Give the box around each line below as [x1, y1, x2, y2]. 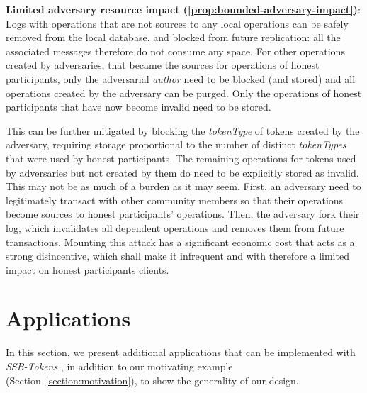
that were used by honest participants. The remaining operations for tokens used [6, 150, 356, 165]
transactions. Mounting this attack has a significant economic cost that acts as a [6, 234, 355, 249]
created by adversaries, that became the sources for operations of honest [6, 57, 320, 72]
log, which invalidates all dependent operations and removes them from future [6, 220, 344, 235]
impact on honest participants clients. [6, 262, 169, 277]
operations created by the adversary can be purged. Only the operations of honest [6, 85, 362, 100]
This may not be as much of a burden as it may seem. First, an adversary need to [6, 179, 361, 194]
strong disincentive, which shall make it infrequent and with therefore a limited [6, 248, 349, 263]
